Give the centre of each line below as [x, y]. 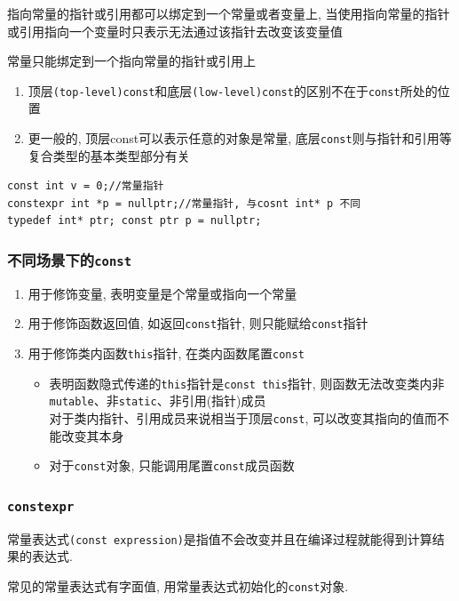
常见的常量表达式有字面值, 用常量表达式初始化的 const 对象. [178, 586]
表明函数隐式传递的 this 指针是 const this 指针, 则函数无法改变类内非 [247, 383]
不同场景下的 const [70, 259]
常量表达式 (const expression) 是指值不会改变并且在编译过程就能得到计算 [220, 538]
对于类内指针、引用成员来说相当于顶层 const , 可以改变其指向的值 [237, 418]
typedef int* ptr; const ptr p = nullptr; [135, 221]
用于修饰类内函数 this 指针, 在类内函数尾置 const [166, 353]
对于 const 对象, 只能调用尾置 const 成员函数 [172, 465]
